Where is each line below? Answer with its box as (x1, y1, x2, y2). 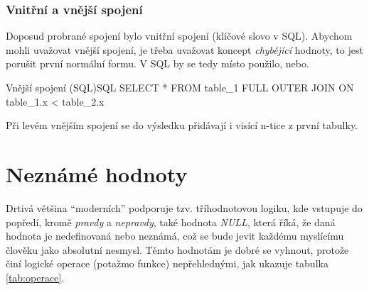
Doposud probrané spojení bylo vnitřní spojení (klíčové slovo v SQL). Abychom (6, 28, 353, 43)
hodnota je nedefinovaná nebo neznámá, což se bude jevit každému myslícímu (6, 228, 344, 243)
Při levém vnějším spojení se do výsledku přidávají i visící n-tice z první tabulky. (6, 118, 358, 133)
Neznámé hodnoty (6, 159, 188, 188)
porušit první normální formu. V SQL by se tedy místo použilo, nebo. (6, 56, 309, 71)
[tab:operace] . (6, 269, 65, 284)
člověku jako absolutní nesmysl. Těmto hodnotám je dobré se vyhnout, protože (6, 242, 349, 257)
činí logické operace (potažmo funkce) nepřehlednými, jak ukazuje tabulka (6, 256, 328, 271)
